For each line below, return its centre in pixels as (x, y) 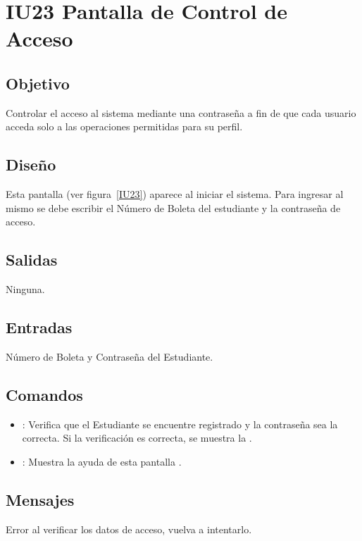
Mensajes (40, 499)
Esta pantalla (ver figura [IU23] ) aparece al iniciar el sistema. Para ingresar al (175, 194)
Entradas (39, 327)
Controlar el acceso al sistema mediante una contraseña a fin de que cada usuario (181, 112)
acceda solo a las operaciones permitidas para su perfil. (124, 126)
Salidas (32, 260)
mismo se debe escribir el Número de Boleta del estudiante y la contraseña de (173, 207)
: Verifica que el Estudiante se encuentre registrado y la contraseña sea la (180, 424)
